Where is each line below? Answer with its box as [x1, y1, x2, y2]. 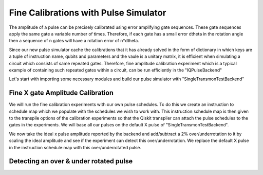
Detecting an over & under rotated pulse [9, 157, 133, 165]
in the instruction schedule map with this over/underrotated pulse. [9, 144, 141, 150]
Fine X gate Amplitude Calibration [9, 89, 114, 97]
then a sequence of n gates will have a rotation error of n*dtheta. [9, 38, 140, 44]
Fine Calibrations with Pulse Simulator [9, 7, 167, 18]
